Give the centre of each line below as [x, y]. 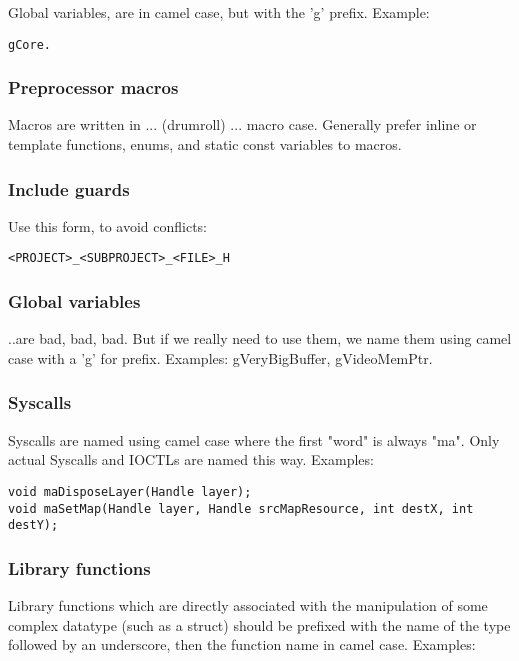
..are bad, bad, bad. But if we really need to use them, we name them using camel [260, 338]
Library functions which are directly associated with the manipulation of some [248, 605]
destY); [33, 525]
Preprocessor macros [93, 87]
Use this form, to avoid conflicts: [107, 225]
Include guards [69, 188]
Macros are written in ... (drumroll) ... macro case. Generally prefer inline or [242, 124]
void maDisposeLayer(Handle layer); [130, 491]
